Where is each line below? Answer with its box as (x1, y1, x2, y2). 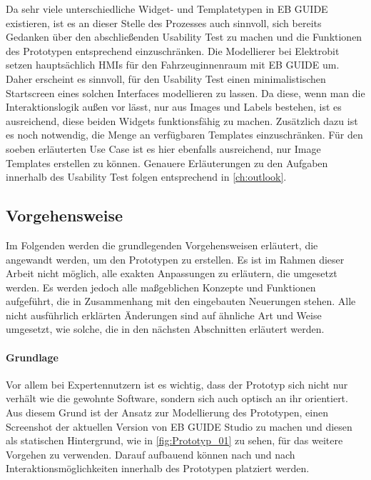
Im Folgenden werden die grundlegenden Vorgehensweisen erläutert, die (6, 237, 318, 252)
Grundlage (6, 349, 59, 364)
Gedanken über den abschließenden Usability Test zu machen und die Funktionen (6, 29, 362, 44)
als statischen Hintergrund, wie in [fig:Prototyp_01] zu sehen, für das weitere (6, 433, 343, 448)
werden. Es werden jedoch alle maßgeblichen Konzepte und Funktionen (6, 279, 316, 294)
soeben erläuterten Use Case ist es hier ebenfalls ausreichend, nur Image (6, 141, 321, 156)
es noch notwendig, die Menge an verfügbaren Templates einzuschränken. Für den (6, 127, 363, 142)
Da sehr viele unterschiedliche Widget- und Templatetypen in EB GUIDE (6, 1, 328, 16)
